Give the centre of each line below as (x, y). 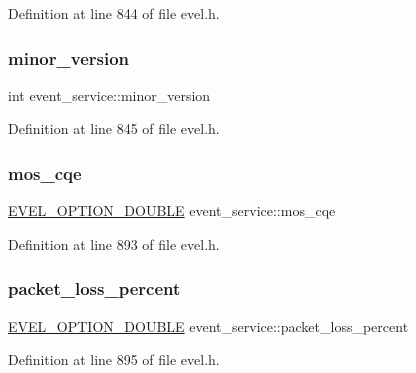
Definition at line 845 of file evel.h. (114, 128)
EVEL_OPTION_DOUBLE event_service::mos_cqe (172, 210)
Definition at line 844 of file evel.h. (114, 13)
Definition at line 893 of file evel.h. (114, 243)
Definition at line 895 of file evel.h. (114, 359)
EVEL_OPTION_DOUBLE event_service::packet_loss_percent (208, 325)
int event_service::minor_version (109, 94)
